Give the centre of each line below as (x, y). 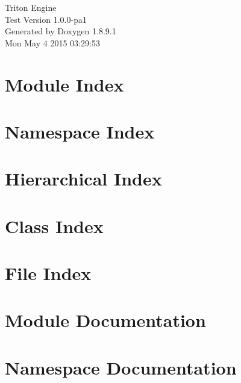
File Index (48, 273)
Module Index (64, 84)
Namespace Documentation (121, 367)
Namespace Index (80, 131)
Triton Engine (31, 7)
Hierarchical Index (83, 179)
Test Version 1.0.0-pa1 (46, 19)
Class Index (54, 226)
